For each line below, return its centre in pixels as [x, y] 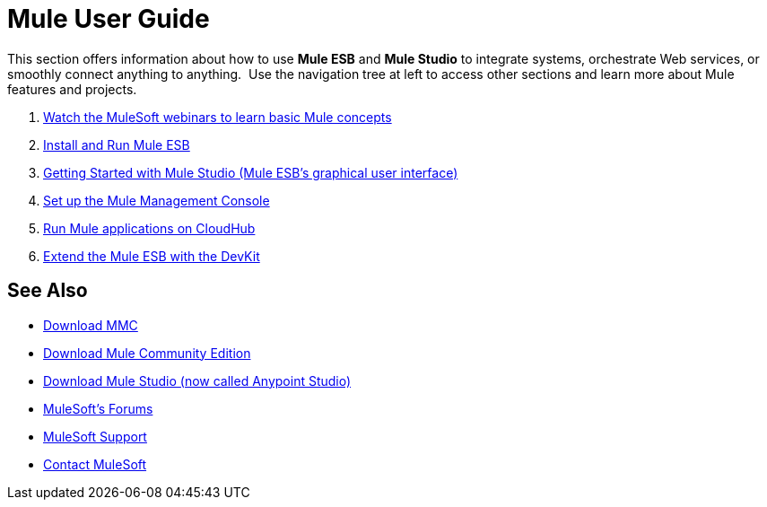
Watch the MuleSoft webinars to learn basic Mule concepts [218, 117]
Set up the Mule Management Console [157, 200]
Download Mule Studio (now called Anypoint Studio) [197, 380]
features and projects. [72, 89]
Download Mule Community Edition [147, 353]
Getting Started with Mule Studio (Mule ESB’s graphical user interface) [251, 172]
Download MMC [91, 325]
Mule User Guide [109, 19]
